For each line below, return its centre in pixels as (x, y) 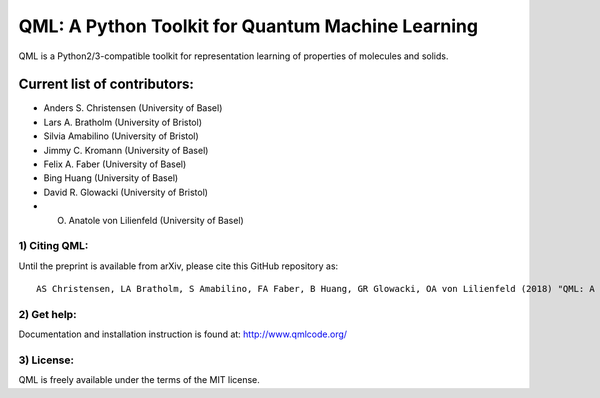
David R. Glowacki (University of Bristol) (126, 192)
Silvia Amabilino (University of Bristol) (121, 136)
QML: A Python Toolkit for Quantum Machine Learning (248, 26)
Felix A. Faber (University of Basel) (115, 164)
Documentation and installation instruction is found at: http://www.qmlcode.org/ (183, 334)
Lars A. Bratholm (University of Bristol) (122, 122)
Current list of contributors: (106, 84)
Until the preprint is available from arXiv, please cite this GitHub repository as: (178, 266)
